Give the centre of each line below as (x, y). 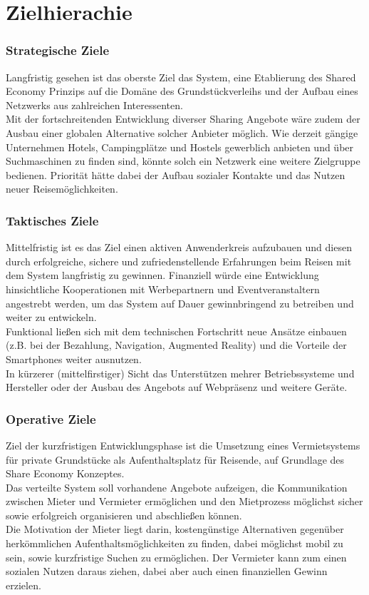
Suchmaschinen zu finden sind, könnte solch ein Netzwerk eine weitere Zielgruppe (183, 161)
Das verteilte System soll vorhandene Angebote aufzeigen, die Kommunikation (177, 487)
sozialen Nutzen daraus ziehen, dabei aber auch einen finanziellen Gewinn (167, 571)
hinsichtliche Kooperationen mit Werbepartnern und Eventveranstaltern (163, 289)
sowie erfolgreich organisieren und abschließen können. (124, 515)
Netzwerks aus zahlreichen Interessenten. (94, 105)
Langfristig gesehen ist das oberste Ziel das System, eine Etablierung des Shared (181, 77)
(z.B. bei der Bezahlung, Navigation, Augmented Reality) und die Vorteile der (176, 345)
